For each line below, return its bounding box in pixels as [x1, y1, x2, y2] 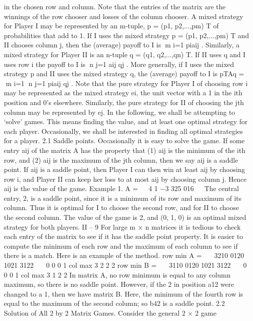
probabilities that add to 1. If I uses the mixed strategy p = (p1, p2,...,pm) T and [4, 30, 249, 40]
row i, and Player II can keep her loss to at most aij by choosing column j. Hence [4, 173, 247, 184]
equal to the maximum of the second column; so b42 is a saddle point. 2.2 [4, 298, 225, 308]
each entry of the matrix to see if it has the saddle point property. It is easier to [4, 231, 243, 241]
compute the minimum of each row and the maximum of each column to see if [4, 240, 238, 251]
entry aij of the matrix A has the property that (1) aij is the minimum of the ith [4, 145, 246, 155]
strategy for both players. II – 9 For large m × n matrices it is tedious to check [4, 221, 241, 232]
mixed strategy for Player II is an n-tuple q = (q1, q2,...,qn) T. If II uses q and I [4, 49, 246, 59]
